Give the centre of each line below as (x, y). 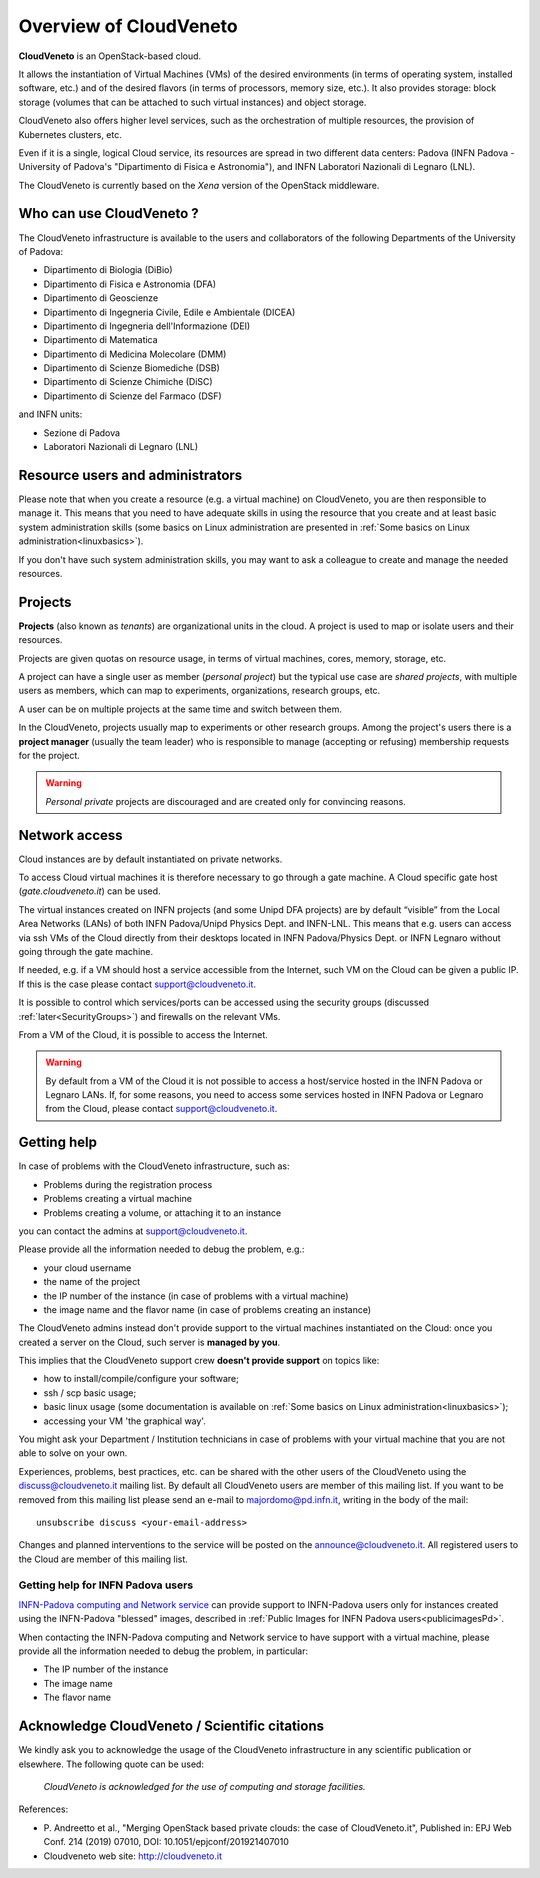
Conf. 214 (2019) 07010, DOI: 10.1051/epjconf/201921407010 (166, 1842)
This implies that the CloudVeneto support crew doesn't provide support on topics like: (199, 1361)
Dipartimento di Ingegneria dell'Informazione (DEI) (147, 326)
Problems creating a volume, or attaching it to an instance (162, 1212)
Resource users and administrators (130, 475)
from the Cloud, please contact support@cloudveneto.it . (161, 1109)
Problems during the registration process (128, 1184)
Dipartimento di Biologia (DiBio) (108, 270)
